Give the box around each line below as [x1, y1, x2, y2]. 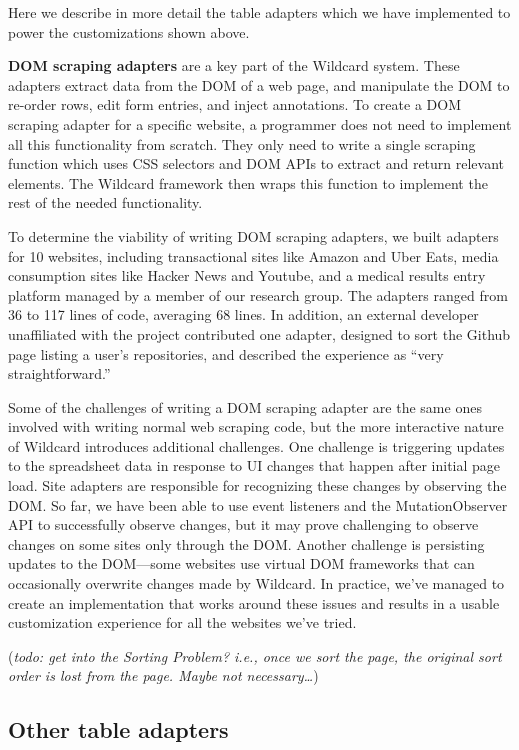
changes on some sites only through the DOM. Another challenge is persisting [8, 533, 485, 554]
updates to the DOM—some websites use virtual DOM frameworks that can [8, 553, 475, 574]
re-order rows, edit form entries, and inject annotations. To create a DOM [8, 94, 461, 115]
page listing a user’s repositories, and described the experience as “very [8, 343, 444, 364]
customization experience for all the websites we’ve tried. [8, 612, 357, 633]
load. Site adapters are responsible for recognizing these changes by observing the [8, 475, 507, 496]
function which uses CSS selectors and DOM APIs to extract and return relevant [8, 153, 505, 174]
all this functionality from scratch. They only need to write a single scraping [8, 133, 476, 154]
